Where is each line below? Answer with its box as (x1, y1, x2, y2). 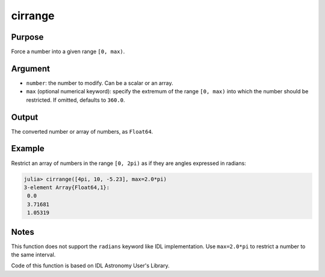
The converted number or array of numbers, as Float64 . (11, 128, 153, 135)
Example (11, 143, 45, 154)
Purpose (11, 32, 44, 42)
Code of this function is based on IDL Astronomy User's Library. (11, 262, 170, 269)
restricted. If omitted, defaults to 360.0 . (26, 96, 125, 104)
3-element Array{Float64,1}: (23, 184, 110, 191)
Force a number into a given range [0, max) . (11, 48, 125, 55)
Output (11, 112, 39, 122)
